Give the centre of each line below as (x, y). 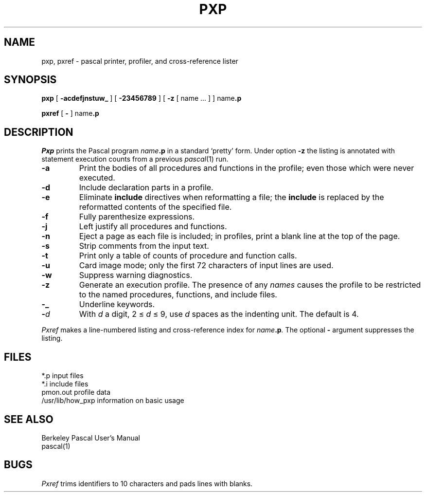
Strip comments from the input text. (144, 246)
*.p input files (62, 376)
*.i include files (65, 384)
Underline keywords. (117, 304)
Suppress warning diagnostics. (136, 275)
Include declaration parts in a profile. (146, 188)
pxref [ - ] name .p (70, 113)
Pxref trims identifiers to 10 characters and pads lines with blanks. (147, 483)
